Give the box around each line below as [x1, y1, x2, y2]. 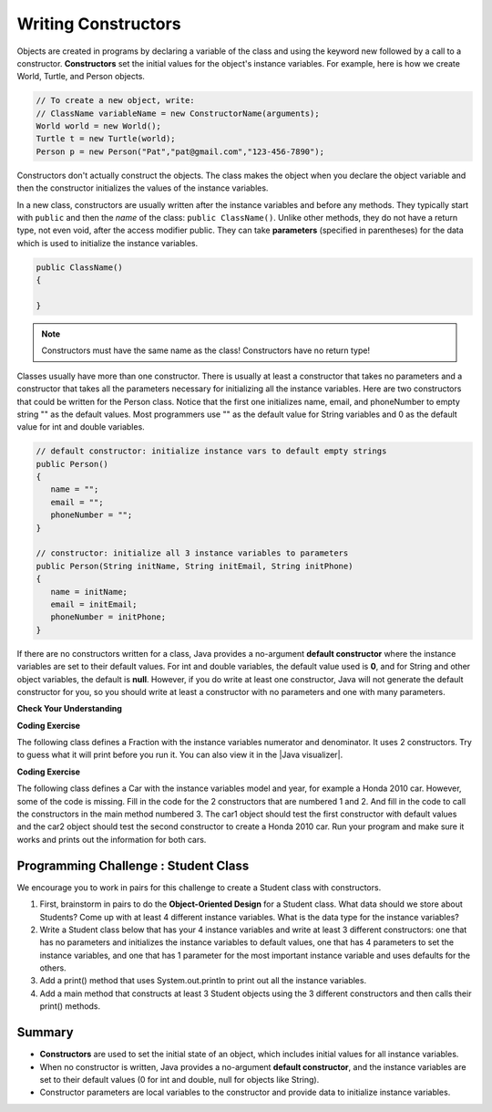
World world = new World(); [36, 121, 161, 131]
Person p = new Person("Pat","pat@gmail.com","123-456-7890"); [36, 146, 325, 157]
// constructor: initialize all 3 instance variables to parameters [36, 548, 349, 558]
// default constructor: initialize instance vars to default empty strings [36, 446, 387, 456]
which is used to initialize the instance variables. [16, 237, 199, 248]
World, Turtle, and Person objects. [16, 71, 146, 82]
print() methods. [39, 1001, 101, 1012]
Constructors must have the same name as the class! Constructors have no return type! [41, 345, 371, 356]
